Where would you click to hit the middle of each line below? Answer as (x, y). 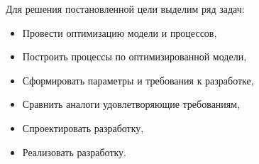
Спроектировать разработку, (83, 127)
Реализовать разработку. (74, 152)
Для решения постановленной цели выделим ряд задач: (125, 9)
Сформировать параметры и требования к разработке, (138, 80)
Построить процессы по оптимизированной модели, (134, 56)
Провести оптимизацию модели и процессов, (120, 32)
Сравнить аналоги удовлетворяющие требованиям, (131, 104)
